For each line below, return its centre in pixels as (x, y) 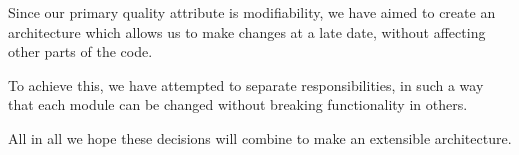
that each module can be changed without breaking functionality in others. (238, 104)
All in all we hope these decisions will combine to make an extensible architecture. (260, 137)
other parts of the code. (80, 51)
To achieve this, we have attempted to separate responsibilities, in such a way (246, 84)
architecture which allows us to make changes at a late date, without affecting (247, 31)
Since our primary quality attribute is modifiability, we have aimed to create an (252, 12)
